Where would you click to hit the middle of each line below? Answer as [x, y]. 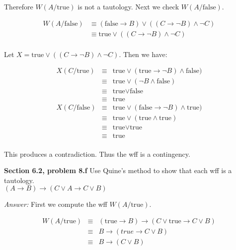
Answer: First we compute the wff [56, 204]
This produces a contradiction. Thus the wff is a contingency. [97, 154]
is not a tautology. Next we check [128, 6]
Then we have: [145, 54]
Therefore [19, 6]
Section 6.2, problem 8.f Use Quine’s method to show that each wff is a [118, 170]
